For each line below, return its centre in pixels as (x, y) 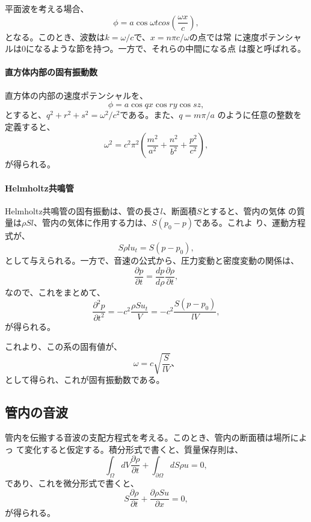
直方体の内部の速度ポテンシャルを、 (76, 95)
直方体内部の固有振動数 (51, 72)
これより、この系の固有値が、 (63, 346)
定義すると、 (30, 126)
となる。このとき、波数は (55, 36)
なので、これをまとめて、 (55, 292)
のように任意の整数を (260, 115)
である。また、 (149, 115)
